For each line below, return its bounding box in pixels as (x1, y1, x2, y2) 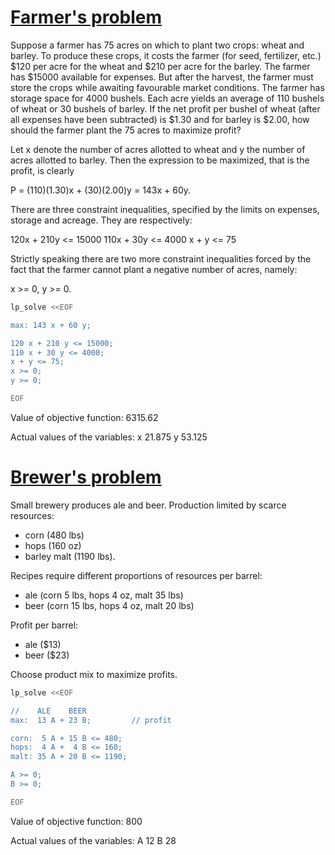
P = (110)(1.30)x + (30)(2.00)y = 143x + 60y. (10, 184, 192, 196)
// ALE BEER (10, 706, 87, 716)
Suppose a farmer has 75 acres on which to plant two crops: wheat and (10, 39, 305, 51)
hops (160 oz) (24, 539, 82, 551)
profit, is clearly (10, 164, 75, 176)
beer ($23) (24, 649, 70, 661)
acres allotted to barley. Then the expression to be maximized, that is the (10, 154, 310, 166)
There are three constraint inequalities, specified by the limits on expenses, (10, 203, 320, 215)
